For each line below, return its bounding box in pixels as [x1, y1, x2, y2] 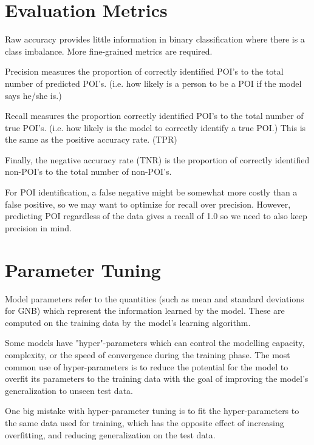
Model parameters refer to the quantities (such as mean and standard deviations [5, 292, 304, 305]
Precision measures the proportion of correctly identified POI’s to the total [5, 65, 284, 78]
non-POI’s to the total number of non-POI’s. [5, 165, 172, 178]
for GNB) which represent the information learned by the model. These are [5, 304, 285, 317]
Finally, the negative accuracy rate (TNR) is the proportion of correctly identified [5, 153, 310, 166]
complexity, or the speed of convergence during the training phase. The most [5, 348, 290, 361]
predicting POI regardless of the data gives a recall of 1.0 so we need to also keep [5, 209, 307, 222]
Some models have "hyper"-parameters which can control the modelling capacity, [5, 336, 305, 349]
